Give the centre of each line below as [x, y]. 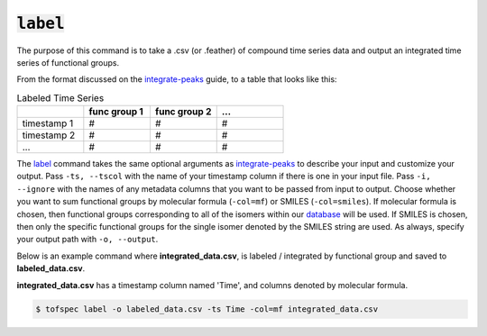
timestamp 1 [48, 123]
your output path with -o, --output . [87, 240]
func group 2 [183, 112]
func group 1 [116, 112]
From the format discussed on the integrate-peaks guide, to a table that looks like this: [177, 79]
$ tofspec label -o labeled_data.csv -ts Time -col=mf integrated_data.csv [207, 309]
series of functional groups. [68, 62]
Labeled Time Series [60, 97]
